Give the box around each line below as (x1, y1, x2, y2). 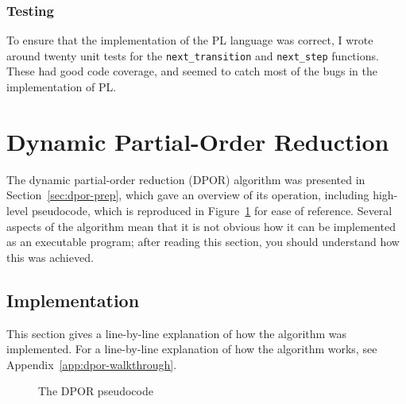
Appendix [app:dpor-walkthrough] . (6, 356, 177, 372)
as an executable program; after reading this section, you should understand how (6, 233, 400, 250)
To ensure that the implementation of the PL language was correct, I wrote (6, 32, 373, 48)
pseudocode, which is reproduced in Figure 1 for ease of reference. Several (31, 202, 392, 218)
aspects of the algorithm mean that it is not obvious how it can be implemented (6, 217, 396, 234)
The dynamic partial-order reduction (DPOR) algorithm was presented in (6, 171, 365, 187)
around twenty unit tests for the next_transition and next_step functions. (6, 47, 379, 63)
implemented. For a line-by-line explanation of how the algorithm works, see (6, 341, 377, 357)
